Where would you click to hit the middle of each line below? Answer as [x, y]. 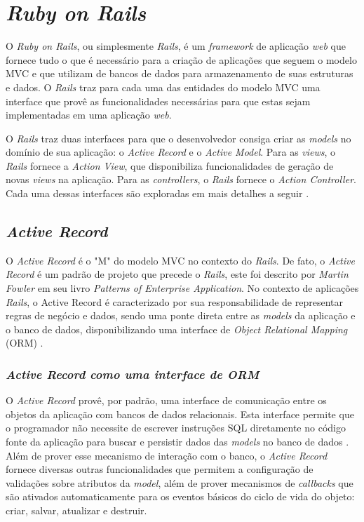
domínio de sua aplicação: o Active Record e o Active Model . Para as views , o [171, 152]
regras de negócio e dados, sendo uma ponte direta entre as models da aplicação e [181, 315]
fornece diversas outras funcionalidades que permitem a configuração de [160, 469]
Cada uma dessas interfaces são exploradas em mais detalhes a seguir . [157, 193]
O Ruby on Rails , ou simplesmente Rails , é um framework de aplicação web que [176, 46]
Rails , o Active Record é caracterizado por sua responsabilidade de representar [174, 301]
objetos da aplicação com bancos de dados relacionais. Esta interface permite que [180, 414]
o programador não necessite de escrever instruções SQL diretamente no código [176, 428]
